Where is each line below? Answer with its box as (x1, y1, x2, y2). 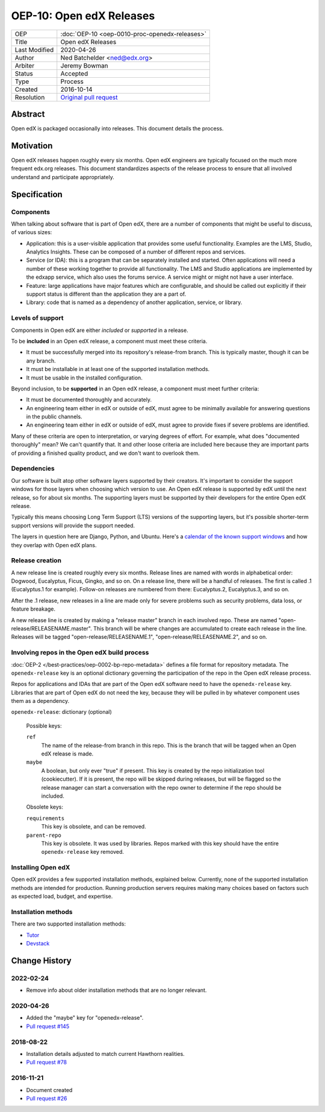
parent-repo (26, 831, 61, 839)
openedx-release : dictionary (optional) (11, 708, 113, 716)
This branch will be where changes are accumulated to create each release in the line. (93, 625, 307, 632)
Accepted (60, 69, 88, 78)
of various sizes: (11, 229, 52, 236)
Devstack (26, 940, 50, 947)
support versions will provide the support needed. (11, 522, 135, 529)
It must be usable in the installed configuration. (26, 374, 143, 381)
